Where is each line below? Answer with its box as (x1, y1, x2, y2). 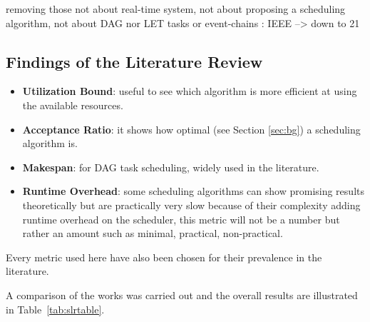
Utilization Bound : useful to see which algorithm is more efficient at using (22, 84, 357, 99)
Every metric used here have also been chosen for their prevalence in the (6, 249, 322, 264)
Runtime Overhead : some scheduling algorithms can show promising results (22, 183, 364, 198)
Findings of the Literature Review (6, 50, 263, 72)
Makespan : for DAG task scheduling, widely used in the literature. (22, 159, 319, 174)
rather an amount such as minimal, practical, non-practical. (22, 226, 283, 241)
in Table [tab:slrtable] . (6, 301, 105, 316)
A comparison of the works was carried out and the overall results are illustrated (6, 287, 358, 302)
